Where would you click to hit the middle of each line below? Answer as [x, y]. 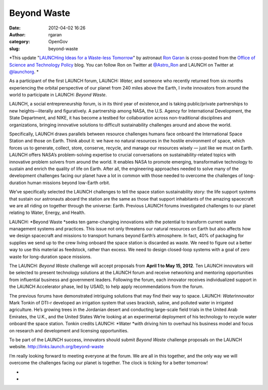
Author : [17, 34]
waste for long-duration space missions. [50, 257]
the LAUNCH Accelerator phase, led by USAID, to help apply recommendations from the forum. [106, 287]
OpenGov [58, 42]
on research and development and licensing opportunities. [69, 330]
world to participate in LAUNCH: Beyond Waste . [58, 95]
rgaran [55, 34]
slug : [14, 49]
